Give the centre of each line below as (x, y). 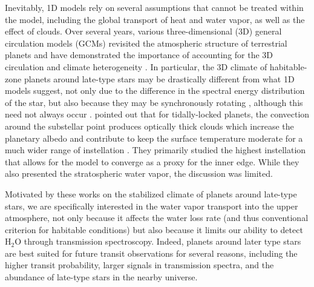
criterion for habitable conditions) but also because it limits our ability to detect (154, 229)
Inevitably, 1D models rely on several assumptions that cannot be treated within (154, 7)
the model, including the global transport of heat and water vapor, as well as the (155, 19)
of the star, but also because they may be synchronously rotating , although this (154, 102)
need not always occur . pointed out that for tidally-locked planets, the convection (157, 114)
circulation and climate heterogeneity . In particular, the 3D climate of (136, 66)
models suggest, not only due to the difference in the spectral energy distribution (155, 91)
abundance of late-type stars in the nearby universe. (101, 277)
